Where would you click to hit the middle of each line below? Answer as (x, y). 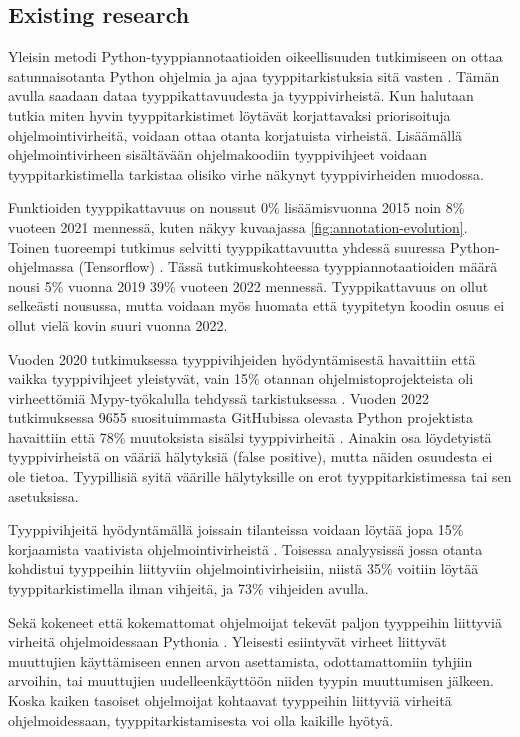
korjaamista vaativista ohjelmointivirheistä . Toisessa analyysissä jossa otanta (245, 548)
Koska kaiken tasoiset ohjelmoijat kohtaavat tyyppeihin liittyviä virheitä (230, 700)
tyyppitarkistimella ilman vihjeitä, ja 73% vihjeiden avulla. (188, 588)
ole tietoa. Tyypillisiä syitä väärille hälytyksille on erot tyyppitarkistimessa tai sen (260, 476)
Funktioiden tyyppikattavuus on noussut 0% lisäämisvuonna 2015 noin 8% (236, 207)
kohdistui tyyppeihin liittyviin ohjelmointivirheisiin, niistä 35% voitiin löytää (243, 568)
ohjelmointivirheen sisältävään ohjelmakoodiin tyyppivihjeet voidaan (218, 154)
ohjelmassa (41, 266)
